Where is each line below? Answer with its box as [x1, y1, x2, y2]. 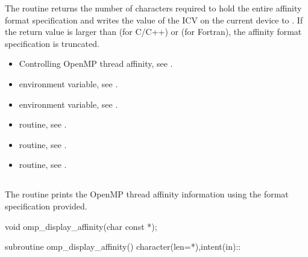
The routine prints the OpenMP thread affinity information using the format [5, 188, 289, 200]
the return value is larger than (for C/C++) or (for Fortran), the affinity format [5, 25, 302, 38]
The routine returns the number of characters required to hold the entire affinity [5, 2, 302, 14]
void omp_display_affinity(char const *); [5, 220, 157, 232]
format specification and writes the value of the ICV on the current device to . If [5, 13, 303, 26]
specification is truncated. [5, 37, 99, 49]
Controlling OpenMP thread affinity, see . [19, 57, 173, 70]
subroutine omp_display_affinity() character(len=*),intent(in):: [5, 240, 241, 253]
